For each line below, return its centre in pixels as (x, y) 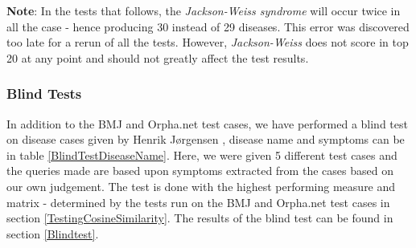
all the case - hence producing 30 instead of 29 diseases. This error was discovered (208, 26)
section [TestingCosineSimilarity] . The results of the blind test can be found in (200, 218)
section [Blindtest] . (53, 233)
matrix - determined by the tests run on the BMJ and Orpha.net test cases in (198, 202)
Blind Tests (44, 94)
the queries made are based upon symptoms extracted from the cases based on (200, 171)
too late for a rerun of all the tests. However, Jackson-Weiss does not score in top (208, 42)
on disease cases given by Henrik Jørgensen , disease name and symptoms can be (206, 139)
